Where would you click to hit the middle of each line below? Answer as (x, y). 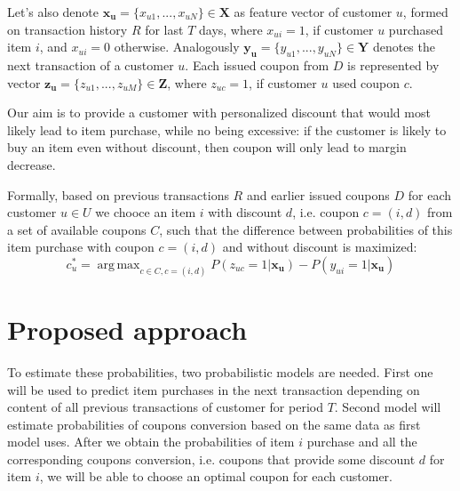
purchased (416, 29)
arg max (119, 265)
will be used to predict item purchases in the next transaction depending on (214, 389)
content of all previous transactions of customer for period (165, 407)
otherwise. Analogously (177, 47)
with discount (245, 212)
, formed (425, 12)
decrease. (32, 164)
